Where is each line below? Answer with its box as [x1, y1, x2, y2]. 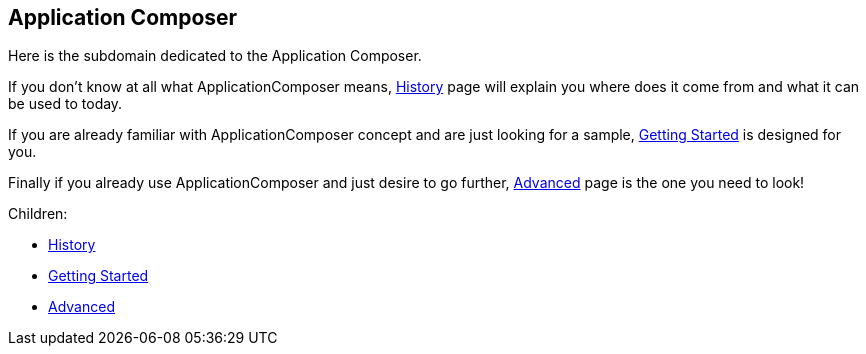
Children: [8, 205, 68, 223]
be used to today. [8, 95, 123, 113]
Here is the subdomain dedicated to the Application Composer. [8, 47, 422, 65]
